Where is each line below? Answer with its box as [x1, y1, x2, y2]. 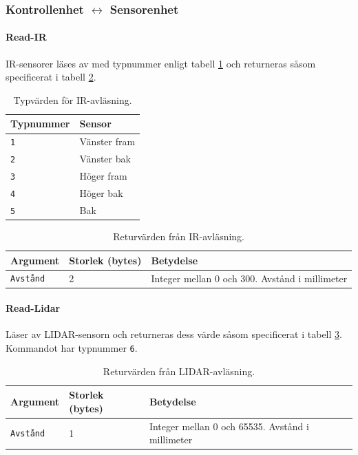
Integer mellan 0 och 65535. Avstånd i [149, 419, 309, 433]
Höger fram [79, 169, 127, 183]
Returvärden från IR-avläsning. [113, 229, 245, 244]
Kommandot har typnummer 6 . [6, 341, 138, 355]
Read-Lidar [6, 301, 61, 315]
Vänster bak [79, 151, 131, 166]
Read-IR [6, 30, 47, 44]
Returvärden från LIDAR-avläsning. [103, 363, 255, 378]
